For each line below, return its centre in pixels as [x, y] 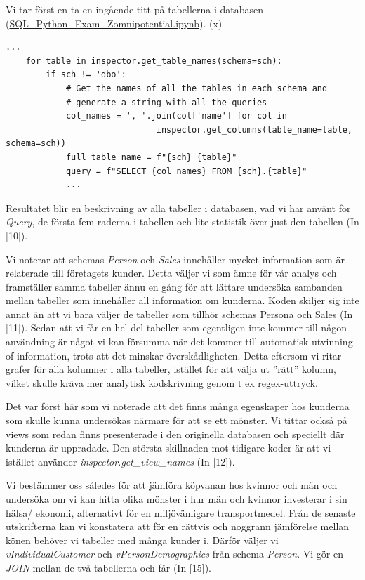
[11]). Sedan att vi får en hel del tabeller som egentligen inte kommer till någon [176, 328]
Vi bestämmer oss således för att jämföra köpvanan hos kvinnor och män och [172, 485]
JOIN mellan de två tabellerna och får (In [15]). [108, 567]
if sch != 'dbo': [86, 75]
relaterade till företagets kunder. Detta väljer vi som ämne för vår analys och [171, 273]
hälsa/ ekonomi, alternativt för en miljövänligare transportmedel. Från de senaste [181, 512]
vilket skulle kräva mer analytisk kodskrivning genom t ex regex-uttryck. [162, 382]
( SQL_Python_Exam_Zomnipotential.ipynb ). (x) [114, 23]
